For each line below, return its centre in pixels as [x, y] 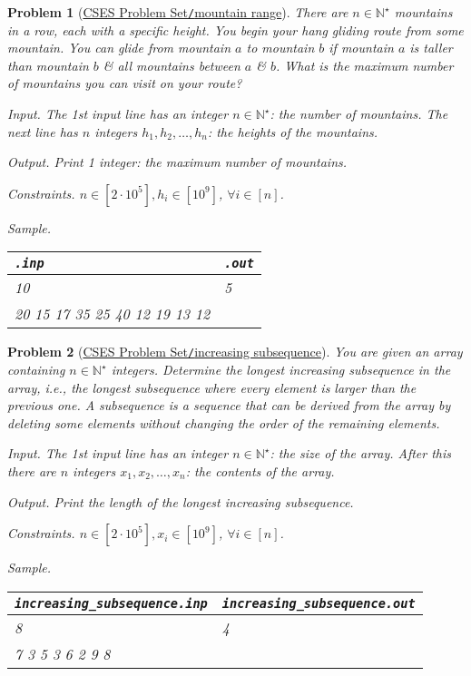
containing [36, 370]
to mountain [280, 48]
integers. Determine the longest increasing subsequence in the [281, 370]
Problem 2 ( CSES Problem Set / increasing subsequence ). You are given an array [235, 352]
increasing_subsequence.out [319, 603]
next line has [43, 131]
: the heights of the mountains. [293, 131]
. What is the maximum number [365, 65]
